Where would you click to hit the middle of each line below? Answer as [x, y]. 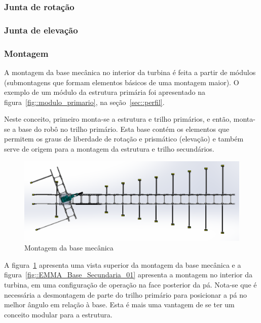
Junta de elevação [41, 30]
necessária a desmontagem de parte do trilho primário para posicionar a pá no [125, 294]
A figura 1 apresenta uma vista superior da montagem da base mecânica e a [123, 264]
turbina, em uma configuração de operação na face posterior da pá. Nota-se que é [130, 284]
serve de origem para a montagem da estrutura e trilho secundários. [109, 149]
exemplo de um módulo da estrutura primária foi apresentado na [105, 92]
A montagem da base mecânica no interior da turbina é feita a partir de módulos [130, 72]
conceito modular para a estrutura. [58, 314]
